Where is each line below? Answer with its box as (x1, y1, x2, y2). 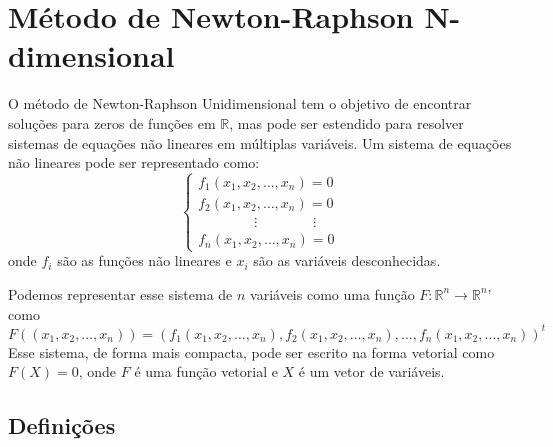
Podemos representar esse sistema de (8, 283, 233, 304)
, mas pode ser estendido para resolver (229, 112, 464, 133)
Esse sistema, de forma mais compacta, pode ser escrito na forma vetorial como (8, 341, 495, 362)
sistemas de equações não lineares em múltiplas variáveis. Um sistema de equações (8, 132, 512, 153)
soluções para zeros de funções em (8, 112, 216, 133)
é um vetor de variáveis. (298, 361, 445, 382)
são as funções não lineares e (57, 250, 232, 271)
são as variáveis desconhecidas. (253, 250, 441, 271)
